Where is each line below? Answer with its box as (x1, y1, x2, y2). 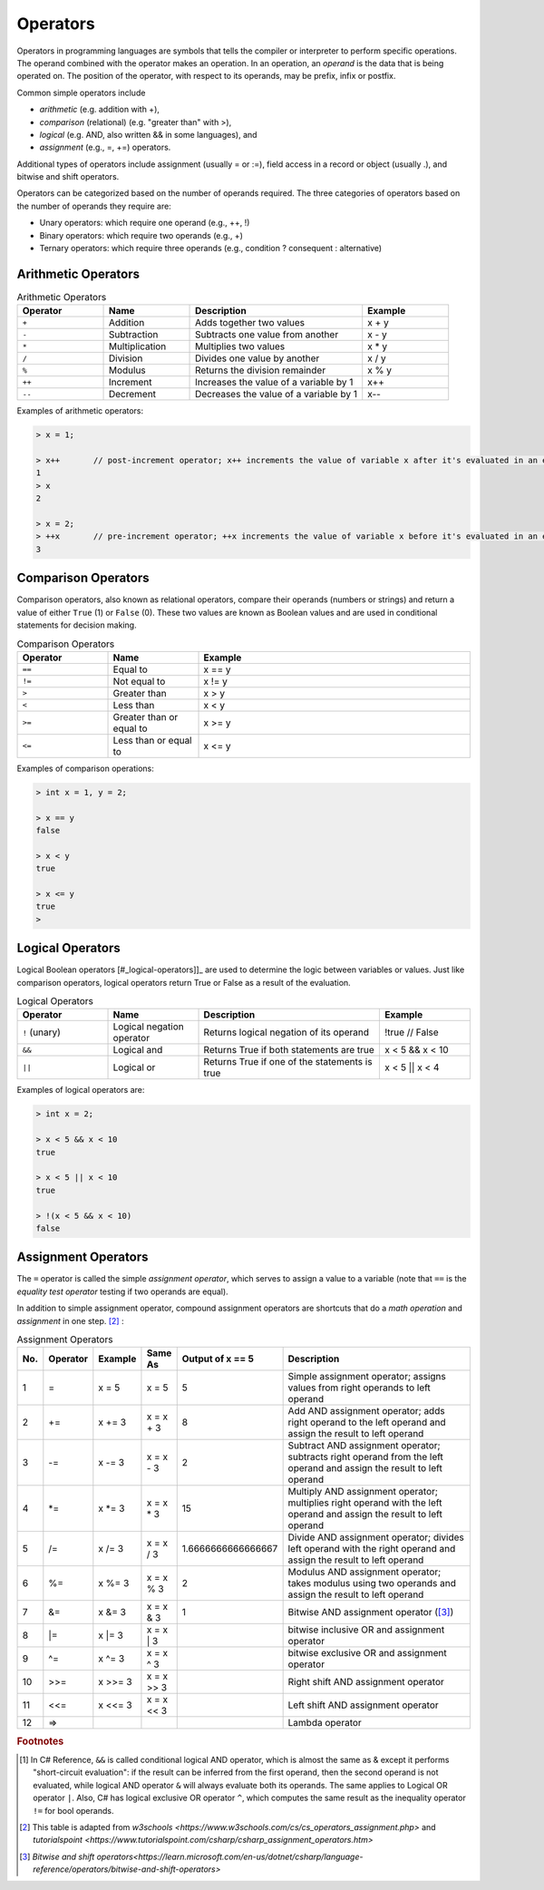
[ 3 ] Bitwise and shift (19, 1851, 95, 1862)
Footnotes (16, 1735, 64, 1748)
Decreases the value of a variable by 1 (195, 388, 358, 401)
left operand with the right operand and (287, 1543, 456, 1555)
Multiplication (108, 340, 167, 353)
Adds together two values (195, 317, 306, 329)
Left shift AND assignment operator (287, 1699, 439, 1711)
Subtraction (108, 328, 159, 341)
